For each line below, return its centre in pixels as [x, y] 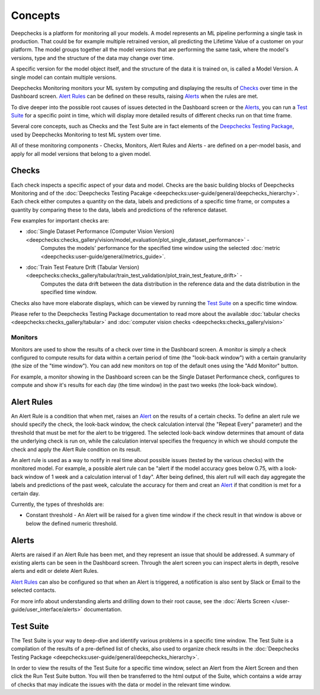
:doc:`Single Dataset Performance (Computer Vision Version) [100, 232]
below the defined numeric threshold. [72, 523]
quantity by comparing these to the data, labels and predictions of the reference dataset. [119, 210]
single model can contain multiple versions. [64, 77]
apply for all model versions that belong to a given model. [81, 153]
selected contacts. [33, 590]
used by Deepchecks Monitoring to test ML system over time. [86, 134]
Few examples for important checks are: [60, 221]
